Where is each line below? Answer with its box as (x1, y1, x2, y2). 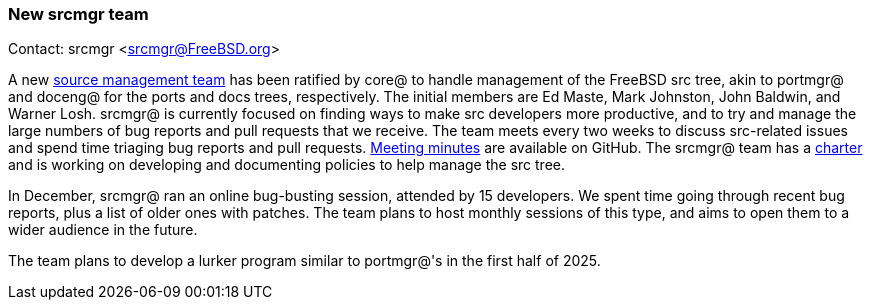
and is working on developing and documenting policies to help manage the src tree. (8, 156, 566, 174)
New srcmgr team (8, 4, 149, 24)
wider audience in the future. (8, 221, 198, 239)
